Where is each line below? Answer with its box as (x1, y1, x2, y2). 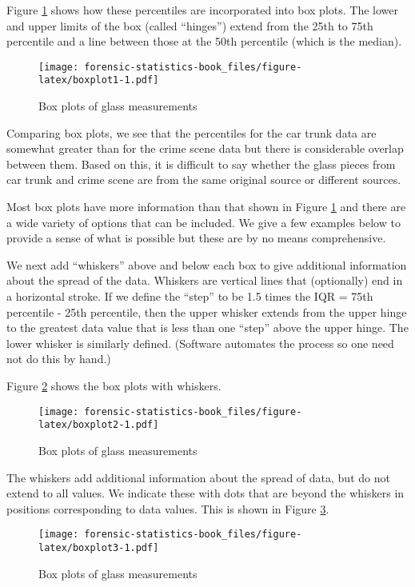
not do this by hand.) (6, 350, 111, 367)
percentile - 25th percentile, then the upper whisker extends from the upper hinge (6, 303, 407, 320)
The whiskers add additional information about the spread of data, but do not (6, 469, 390, 485)
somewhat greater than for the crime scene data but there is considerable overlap (6, 140, 404, 157)
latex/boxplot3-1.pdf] (38, 541, 159, 553)
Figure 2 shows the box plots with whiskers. (6, 377, 221, 393)
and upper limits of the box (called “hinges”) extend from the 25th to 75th (6, 17, 373, 34)
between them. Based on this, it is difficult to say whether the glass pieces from (6, 155, 396, 172)
